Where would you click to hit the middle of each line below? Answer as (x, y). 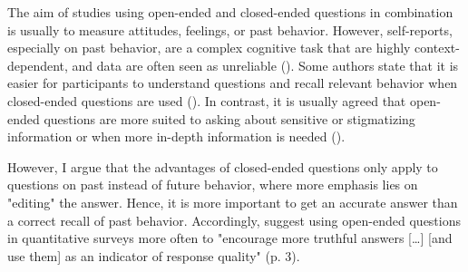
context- (437, 48)
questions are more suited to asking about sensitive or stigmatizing (229, 118)
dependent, (38, 65)
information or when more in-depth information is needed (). (176, 136)
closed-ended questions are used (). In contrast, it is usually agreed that (207, 100)
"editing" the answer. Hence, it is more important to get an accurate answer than (233, 202)
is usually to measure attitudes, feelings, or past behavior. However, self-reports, (230, 29)
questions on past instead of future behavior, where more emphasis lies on (213, 185)
